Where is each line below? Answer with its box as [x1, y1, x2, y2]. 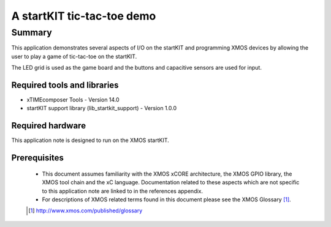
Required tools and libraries [11, 80, 119, 90]
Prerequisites [11, 153, 64, 163]
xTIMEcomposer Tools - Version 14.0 [26, 96, 120, 103]
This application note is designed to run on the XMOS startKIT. [11, 136, 170, 144]
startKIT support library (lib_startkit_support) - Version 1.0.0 [26, 105, 177, 112]
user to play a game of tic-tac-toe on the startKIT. [11, 53, 137, 60]
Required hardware [11, 121, 86, 131]
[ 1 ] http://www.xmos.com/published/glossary [28, 207, 143, 214]
